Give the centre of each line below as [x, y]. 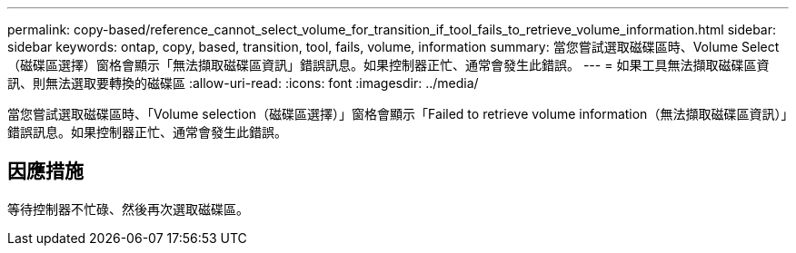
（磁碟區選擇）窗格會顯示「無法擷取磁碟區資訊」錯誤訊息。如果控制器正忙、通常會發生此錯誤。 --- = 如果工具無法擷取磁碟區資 [388, 65]
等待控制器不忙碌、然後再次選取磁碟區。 [128, 209]
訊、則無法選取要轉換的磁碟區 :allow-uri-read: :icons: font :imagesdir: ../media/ [243, 83]
